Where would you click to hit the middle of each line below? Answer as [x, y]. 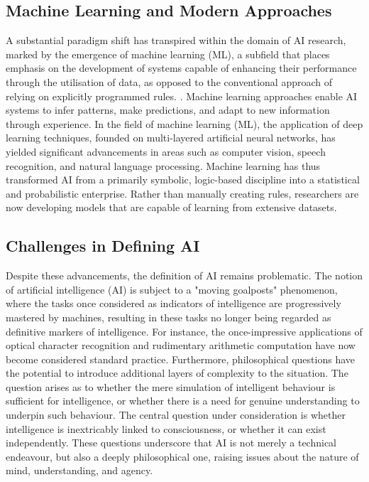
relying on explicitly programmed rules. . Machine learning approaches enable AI [182, 96]
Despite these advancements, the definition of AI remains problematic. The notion [184, 275]
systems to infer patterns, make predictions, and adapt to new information [168, 110]
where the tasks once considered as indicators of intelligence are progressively [174, 303]
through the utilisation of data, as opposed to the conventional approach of [169, 81]
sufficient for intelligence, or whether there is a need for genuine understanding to [183, 401]
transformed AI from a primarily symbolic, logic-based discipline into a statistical [183, 180]
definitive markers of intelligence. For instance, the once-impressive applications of [184, 331]
